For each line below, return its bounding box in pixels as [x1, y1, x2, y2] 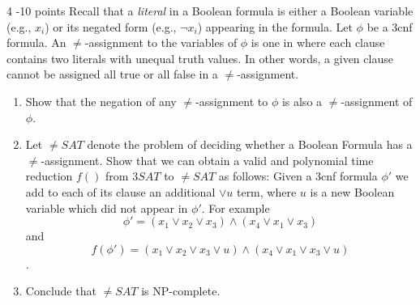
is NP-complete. [141, 282, 221, 299]
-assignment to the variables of [84, 34, 238, 51]
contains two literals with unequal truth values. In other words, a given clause [6, 49, 393, 66]
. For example [201, 199, 270, 216]
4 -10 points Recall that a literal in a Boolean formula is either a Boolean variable [6, 2, 414, 19]
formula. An [6, 34, 66, 51]
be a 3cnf [366, 18, 413, 35]
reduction [25, 167, 73, 184]
